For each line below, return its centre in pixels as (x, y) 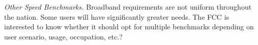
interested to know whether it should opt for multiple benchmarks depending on (129, 27)
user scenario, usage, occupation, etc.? (63, 36)
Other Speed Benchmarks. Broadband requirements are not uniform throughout (128, 7)
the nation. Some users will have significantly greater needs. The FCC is (117, 16)
